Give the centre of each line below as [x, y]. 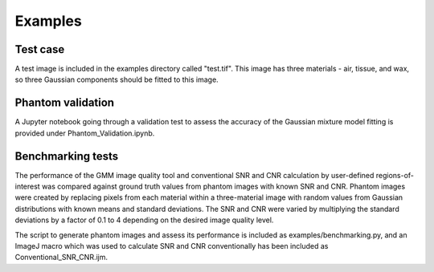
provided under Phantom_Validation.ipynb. [85, 133]
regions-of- [395, 175]
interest [27, 187]
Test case [40, 49]
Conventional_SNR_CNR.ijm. [61, 258]
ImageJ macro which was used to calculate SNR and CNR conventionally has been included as [172, 246]
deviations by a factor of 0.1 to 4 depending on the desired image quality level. [144, 220]
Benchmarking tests [67, 156]
